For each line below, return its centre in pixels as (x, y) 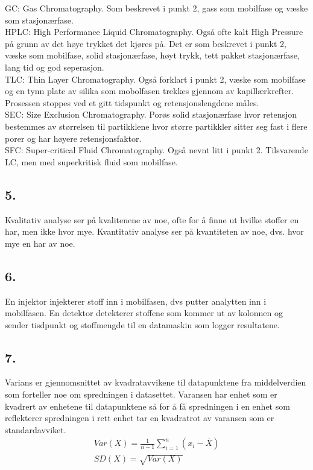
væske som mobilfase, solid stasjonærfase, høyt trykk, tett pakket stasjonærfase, (152, 55)
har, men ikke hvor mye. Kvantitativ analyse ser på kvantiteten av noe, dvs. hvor (154, 231)
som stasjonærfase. (39, 20)
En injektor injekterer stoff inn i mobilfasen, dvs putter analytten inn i (136, 301)
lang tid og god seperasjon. (55, 67)
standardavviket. (36, 429)
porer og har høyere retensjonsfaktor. (73, 138)
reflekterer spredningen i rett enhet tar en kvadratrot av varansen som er (140, 418)
